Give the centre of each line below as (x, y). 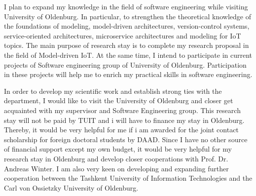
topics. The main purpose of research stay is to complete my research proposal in (127, 45)
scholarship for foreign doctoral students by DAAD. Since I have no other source (126, 139)
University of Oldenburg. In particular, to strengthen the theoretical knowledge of (128, 16)
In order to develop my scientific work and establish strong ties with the (113, 91)
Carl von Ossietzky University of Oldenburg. (71, 187)
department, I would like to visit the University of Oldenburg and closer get (119, 100)
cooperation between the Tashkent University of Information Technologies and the (128, 178)
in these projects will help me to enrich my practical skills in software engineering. (128, 74)
